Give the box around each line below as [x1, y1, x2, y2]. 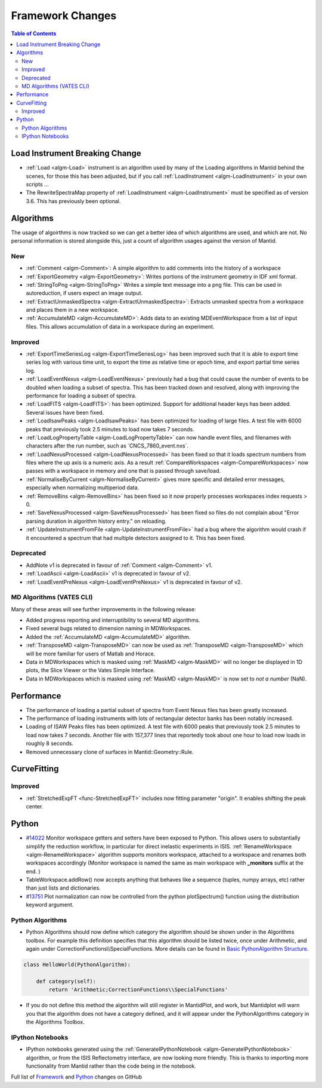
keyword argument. [26, 901, 74, 908]
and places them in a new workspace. [26, 307, 119, 314]
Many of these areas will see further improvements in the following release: [11, 605, 196, 612]
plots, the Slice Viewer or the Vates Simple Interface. [26, 667, 155, 674]
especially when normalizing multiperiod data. [26, 484, 140, 491]
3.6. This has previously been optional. [26, 197, 121, 204]
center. [26, 803, 44, 810]
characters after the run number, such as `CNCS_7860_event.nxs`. [26, 442, 189, 449]
